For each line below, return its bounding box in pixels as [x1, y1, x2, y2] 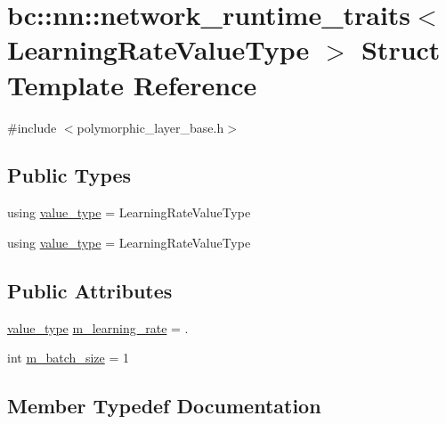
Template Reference [7, 66, 257, 102]
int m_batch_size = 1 [7, 348, 129, 367]
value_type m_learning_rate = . [7, 318, 189, 337]
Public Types [7, 161, 132, 189]
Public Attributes [7, 276, 173, 304]
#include [7, 118, 57, 136]
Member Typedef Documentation [7, 392, 321, 420]
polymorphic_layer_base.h [77, 118, 224, 136]
